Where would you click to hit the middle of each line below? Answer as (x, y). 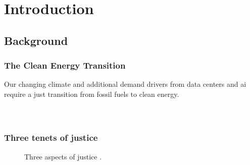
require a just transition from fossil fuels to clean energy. (92, 94)
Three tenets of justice (51, 137)
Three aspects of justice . (63, 156)
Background (36, 40)
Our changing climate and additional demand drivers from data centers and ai (125, 84)
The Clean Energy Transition (65, 65)
